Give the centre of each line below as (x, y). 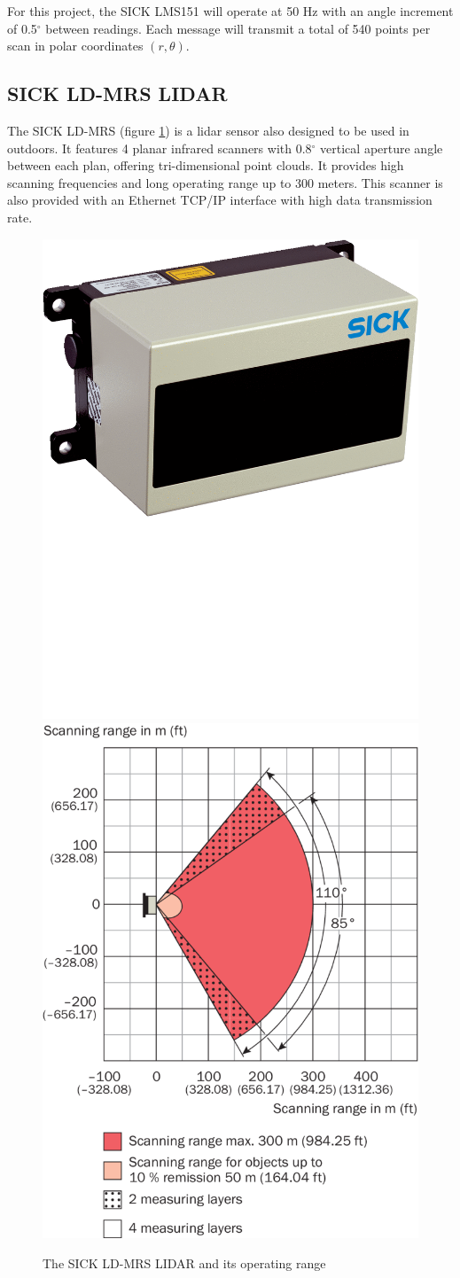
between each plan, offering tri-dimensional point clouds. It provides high (206, 165)
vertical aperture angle (382, 148)
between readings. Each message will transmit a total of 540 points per (238, 28)
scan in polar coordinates (75, 46)
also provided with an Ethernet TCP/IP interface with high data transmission (220, 200)
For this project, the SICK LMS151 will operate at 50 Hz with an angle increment (230, 11)
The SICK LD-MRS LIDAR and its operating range (184, 1262)
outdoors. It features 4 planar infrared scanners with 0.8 (160, 148)
